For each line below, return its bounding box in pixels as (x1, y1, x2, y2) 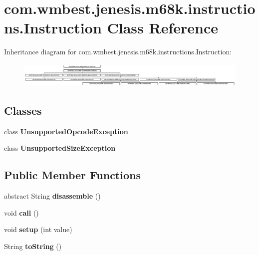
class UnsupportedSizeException (4, 143, 116, 153)
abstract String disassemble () (4, 191, 101, 201)
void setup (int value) (4, 224, 72, 235)
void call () (4, 207, 39, 218)
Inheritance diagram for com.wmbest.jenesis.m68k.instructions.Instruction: (4, 46, 232, 57)
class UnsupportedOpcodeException (4, 126, 128, 136)
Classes (4, 103, 42, 118)
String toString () (4, 241, 62, 251)
